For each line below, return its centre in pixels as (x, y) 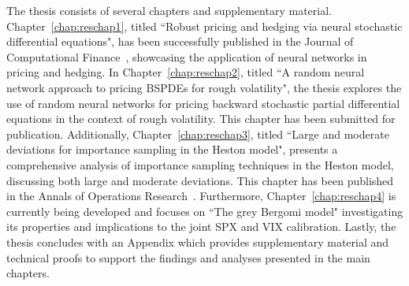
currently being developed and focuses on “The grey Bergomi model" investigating (205, 211)
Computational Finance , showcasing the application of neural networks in (187, 56)
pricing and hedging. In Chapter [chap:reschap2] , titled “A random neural (186, 72)
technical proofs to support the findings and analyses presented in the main (188, 257)
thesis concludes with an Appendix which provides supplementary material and (198, 241)
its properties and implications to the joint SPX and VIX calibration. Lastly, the (201, 227)
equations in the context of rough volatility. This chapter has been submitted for (201, 119)
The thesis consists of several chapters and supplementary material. (169, 10)
